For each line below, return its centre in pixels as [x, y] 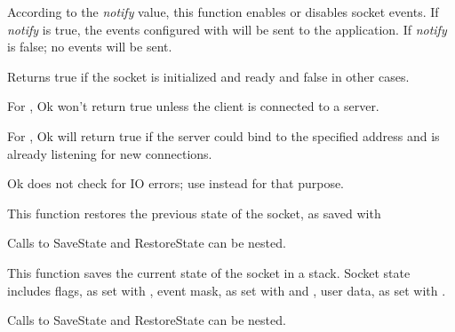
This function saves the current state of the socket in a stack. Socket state [209, 272]
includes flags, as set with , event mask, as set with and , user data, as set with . [227, 290]
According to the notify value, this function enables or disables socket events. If [223, 12]
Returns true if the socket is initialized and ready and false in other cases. [208, 76]
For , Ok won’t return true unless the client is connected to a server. [193, 106]
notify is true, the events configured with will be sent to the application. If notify [227, 29]
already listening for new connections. [110, 153]
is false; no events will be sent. [90, 47]
